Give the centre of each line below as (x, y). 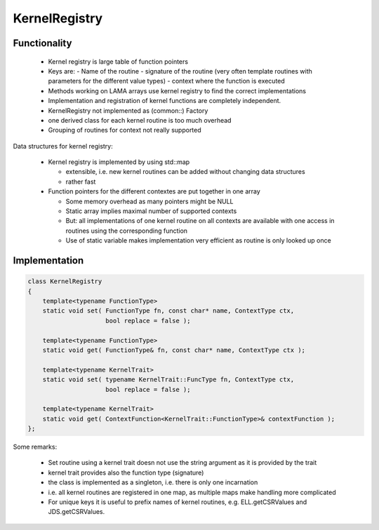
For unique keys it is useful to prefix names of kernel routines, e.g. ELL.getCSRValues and (178, 502)
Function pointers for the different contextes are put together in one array (154, 191)
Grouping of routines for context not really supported (125, 130)
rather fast (81, 182)
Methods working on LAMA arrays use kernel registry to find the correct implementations (177, 90)
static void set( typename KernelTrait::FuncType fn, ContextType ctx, (168, 380)
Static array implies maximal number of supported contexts (151, 211)
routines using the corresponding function (127, 231)
